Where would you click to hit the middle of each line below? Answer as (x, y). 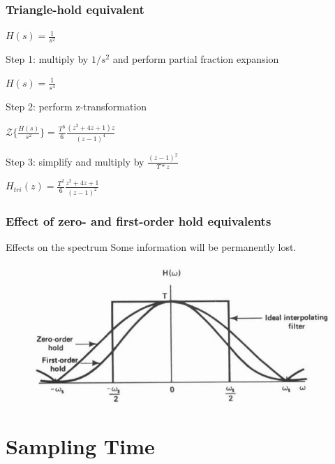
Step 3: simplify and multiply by (75, 161)
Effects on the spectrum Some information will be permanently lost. (151, 247)
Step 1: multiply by (47, 59)
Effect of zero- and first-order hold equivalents (139, 220)
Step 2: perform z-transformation (76, 107)
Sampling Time (80, 446)
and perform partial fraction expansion (196, 59)
